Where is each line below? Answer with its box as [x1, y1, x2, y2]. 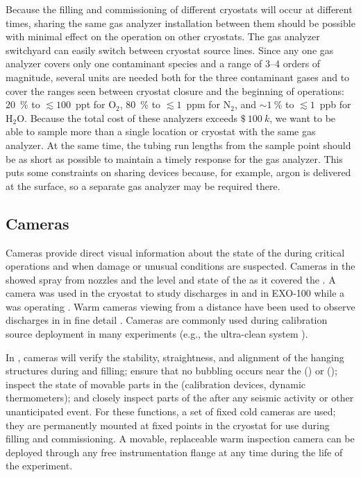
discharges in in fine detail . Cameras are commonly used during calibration [6, 313, 328, 327]
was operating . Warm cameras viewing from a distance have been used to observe [6, 299, 355, 313]
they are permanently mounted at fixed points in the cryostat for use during [6, 417, 330, 432]
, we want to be [269, 110, 336, 125]
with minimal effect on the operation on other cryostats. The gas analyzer [6, 29, 320, 44]
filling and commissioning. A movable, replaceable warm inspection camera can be [6, 431, 355, 446]
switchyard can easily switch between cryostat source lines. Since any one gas [6, 42, 334, 57]
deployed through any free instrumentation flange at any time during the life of [6, 444, 343, 459]
